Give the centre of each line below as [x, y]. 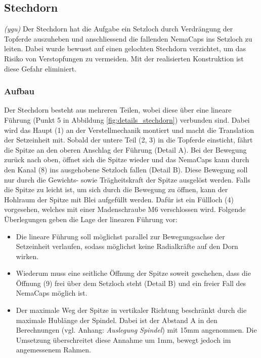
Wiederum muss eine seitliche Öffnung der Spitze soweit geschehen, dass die [133, 273]
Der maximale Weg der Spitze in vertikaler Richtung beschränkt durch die [131, 310]
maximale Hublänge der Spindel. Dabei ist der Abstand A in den [117, 320]
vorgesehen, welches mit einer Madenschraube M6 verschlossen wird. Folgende [125, 209]
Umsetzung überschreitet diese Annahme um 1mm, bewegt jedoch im [123, 339]
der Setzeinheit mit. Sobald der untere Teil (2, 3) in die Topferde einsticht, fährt [128, 140]
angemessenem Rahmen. [53, 350]
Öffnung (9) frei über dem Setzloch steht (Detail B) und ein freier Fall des [131, 283]
